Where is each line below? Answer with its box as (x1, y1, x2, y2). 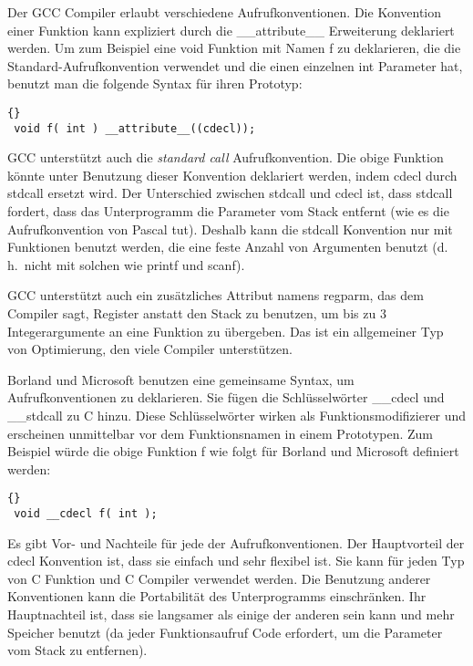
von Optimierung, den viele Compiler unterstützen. (7, 339, 293, 359)
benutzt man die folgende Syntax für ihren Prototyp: (7, 74, 303, 93)
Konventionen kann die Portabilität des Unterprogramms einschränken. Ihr (7, 587, 427, 606)
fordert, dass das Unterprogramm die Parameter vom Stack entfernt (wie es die (7, 202, 449, 221)
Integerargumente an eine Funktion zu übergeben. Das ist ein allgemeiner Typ (7, 321, 444, 340)
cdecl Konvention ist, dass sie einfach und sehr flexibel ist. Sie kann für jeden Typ (7, 551, 465, 570)
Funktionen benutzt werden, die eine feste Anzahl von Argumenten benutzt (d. (7, 237, 448, 256)
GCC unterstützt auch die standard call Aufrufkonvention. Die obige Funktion (7, 148, 444, 167)
